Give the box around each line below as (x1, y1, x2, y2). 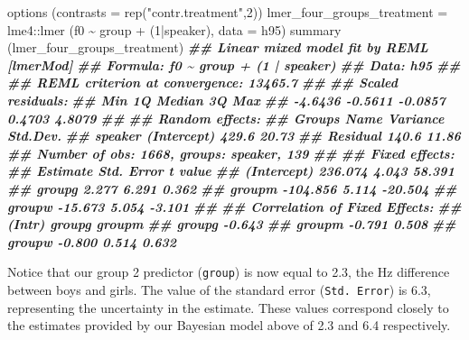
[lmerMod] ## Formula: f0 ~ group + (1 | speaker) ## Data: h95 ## (7, 55, 461, 74)
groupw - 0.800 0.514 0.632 (7, 232, 177, 251)
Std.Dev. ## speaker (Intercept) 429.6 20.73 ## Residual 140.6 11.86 (7, 126, 461, 145)
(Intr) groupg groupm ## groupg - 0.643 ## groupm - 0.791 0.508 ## (7, 215, 456, 234)
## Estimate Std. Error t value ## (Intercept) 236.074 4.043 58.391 (7, 161, 455, 180)
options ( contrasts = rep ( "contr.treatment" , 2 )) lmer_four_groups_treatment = (7, 3, 448, 21)
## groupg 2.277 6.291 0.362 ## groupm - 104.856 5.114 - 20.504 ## (7, 179, 457, 198)
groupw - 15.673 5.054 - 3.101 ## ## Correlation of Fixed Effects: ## (7, 197, 462, 216)
